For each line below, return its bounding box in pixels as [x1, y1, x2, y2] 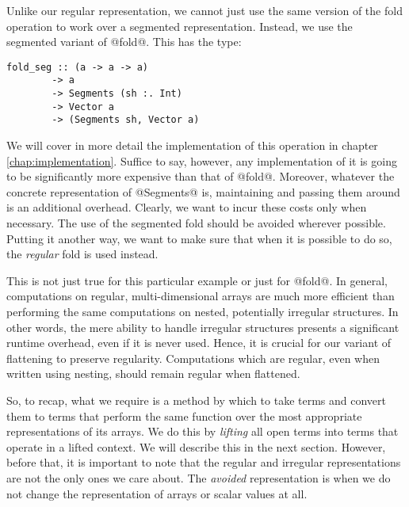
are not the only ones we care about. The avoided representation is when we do [6, 469, 391, 486]
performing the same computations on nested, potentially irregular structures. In [6, 303, 399, 319]
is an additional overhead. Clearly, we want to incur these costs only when [6, 199, 367, 215]
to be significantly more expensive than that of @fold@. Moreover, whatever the [6, 168, 395, 185]
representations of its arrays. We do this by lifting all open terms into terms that [6, 423, 399, 440]
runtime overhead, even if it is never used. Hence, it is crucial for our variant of [6, 334, 392, 351]
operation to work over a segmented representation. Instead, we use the [6, 17, 353, 34]
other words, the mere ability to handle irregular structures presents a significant [6, 318, 399, 335]
